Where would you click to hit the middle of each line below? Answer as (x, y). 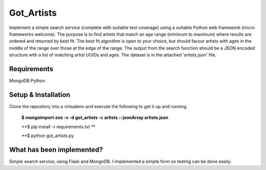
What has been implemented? (56, 150)
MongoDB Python (27, 81)
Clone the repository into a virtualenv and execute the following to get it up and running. (98, 106)
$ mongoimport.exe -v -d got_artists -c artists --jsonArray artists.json (95, 117)
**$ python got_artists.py (48, 136)
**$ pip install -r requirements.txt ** (58, 127)
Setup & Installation (40, 95)
